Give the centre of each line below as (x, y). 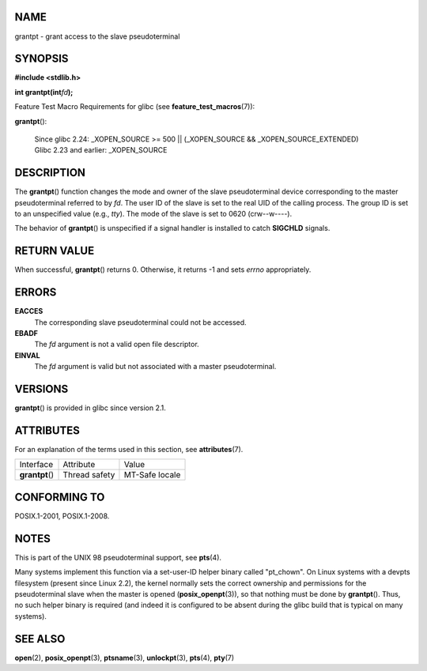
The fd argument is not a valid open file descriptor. (117, 345)
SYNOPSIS (42, 59)
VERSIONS (42, 389)
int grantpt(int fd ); (44, 92)
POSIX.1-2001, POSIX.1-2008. (62, 516)
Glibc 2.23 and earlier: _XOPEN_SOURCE (101, 150)
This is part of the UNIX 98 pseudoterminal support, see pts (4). (118, 557)
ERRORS (36, 292)
